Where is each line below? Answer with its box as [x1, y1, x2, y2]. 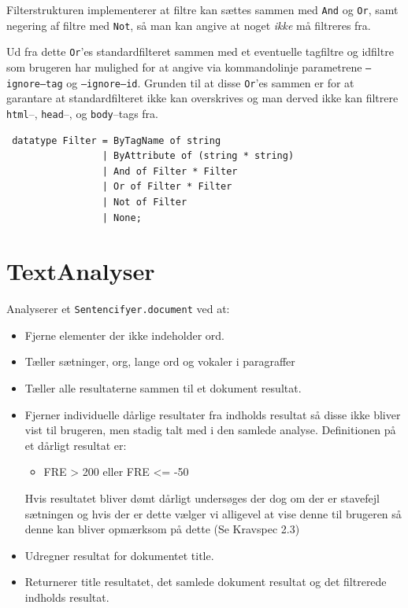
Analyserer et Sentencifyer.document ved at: [6, 300, 230, 317]
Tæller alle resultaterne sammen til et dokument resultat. [24, 380, 302, 396]
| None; [102, 212, 142, 223]
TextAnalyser [6, 255, 155, 287]
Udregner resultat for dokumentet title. [24, 547, 214, 563]
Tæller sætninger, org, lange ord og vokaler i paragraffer [24, 353, 295, 370]
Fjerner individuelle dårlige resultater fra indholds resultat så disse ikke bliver [24, 406, 401, 422]
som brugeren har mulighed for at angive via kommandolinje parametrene [6, 58, 362, 75]
